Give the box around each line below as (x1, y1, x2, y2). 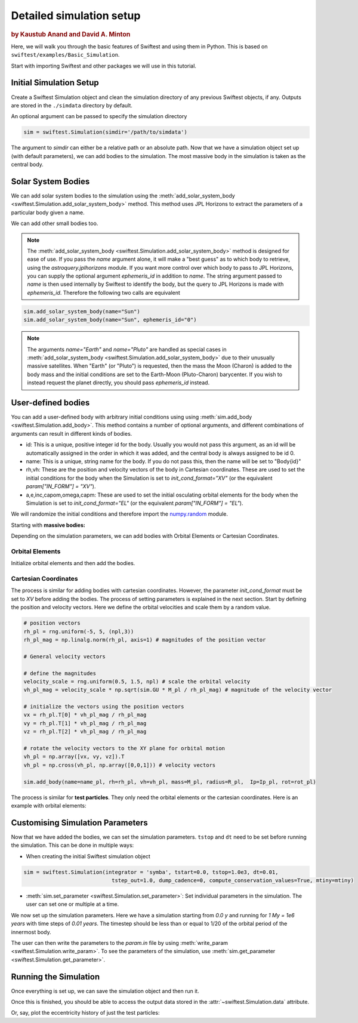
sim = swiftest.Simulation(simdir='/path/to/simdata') (23, 129, 187, 135)
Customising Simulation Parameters (11, 818, 149, 828)
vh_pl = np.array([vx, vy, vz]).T (23, 753, 125, 760)
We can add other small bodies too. (11, 220, 98, 227)
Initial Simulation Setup (11, 78, 100, 88)
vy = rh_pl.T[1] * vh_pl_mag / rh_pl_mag (23, 720, 147, 726)
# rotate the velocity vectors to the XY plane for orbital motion (23, 745, 226, 752)
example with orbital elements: (11, 802, 87, 809)
